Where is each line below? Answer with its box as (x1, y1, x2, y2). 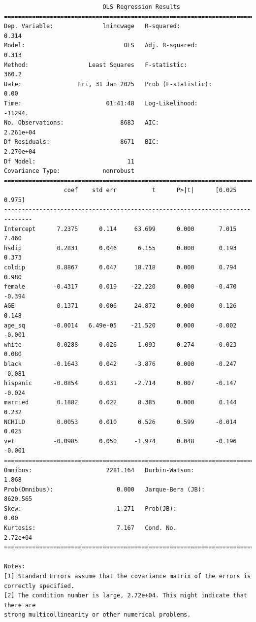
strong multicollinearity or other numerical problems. (4, 611, 191, 619)
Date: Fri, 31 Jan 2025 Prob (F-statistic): (4, 80, 212, 88)
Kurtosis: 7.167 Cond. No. (4, 524, 177, 532)
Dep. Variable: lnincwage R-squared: (4, 23, 180, 30)
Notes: (4, 563, 25, 570)
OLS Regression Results (102, 3, 180, 10)
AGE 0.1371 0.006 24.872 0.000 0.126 (4, 302, 237, 310)
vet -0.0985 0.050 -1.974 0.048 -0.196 (4, 437, 237, 445)
